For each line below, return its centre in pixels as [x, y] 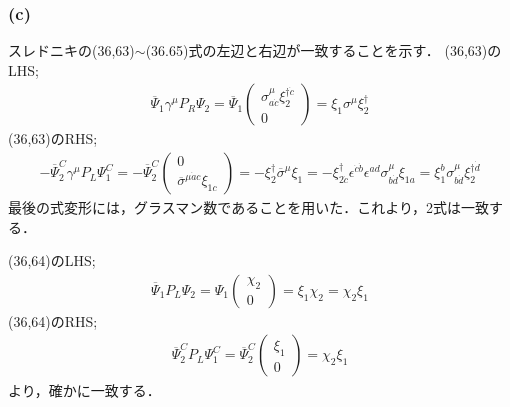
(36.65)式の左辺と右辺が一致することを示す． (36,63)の [323, 50]
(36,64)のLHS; [52, 260]
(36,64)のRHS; [53, 320]
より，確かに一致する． [84, 389]
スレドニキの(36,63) [71, 50]
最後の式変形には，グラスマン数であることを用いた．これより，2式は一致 [248, 207]
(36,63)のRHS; [53, 138]
